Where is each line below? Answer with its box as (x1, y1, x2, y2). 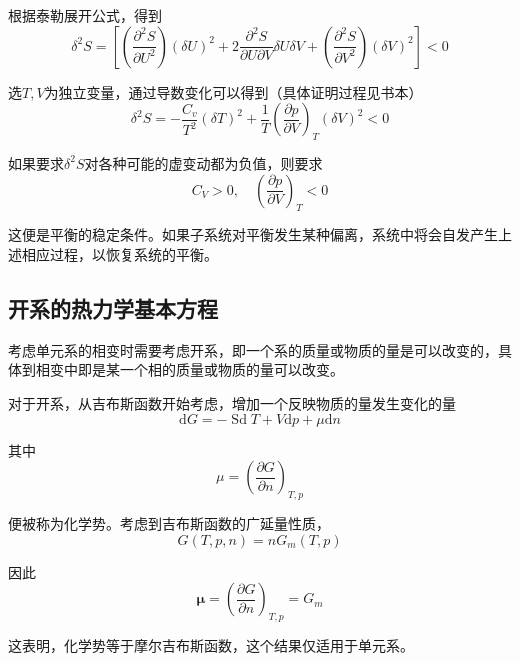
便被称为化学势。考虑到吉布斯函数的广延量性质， (8, 512, 330, 533)
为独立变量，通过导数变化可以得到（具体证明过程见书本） (44, 81, 423, 102)
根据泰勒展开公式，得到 (8, 5, 162, 25)
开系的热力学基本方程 (8, 292, 218, 323)
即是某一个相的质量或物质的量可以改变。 (77, 359, 344, 380)
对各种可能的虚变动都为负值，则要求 (84, 152, 323, 173)
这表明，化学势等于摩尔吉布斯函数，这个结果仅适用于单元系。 (8, 634, 414, 655)
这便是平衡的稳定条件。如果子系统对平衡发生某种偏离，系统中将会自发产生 (8, 224, 498, 245)
